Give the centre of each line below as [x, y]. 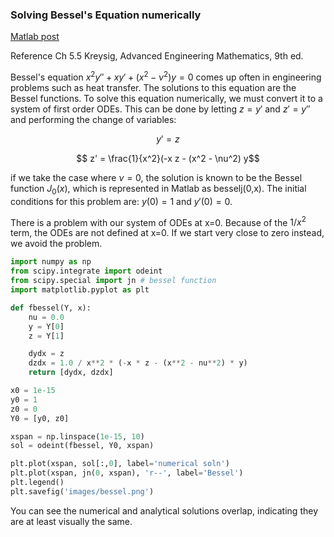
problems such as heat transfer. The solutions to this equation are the [153, 87]
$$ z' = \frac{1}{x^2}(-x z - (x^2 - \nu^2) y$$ [168, 158]
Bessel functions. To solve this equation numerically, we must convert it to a [166, 98]
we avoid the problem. [56, 244]
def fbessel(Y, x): [51, 308]
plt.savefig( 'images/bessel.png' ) [82, 491]
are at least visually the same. [71, 521]
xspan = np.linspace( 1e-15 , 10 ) [77, 436]
